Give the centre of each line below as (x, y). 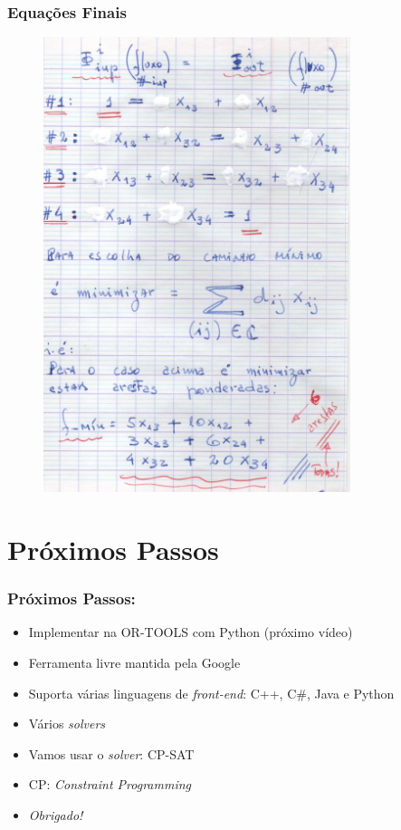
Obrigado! (56, 814)
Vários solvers (67, 724)
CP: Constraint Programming (110, 784)
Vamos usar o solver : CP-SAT (111, 753)
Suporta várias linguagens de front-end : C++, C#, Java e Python (211, 693)
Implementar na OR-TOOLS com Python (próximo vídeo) (191, 632)
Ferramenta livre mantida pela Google (134, 662)
